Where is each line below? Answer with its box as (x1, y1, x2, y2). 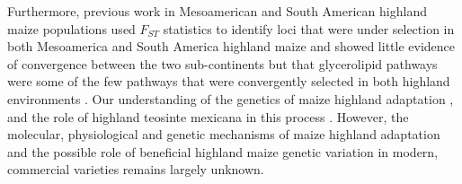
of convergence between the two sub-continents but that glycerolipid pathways (7, 54, 438, 73)
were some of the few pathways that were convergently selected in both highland (7, 72, 450, 91)
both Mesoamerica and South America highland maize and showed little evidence (7, 37, 456, 56)
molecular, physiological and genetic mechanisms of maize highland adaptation (7, 125, 440, 144)
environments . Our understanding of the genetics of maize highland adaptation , (7, 89, 454, 108)
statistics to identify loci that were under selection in (163, 19, 455, 38)
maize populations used (7, 19, 136, 38)
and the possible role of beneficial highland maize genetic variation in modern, (7, 142, 439, 161)
